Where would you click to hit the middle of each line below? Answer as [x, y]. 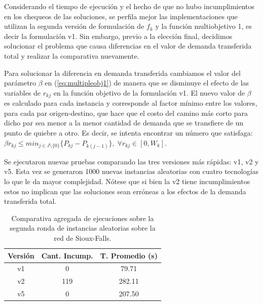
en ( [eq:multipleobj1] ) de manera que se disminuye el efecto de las [147, 83]
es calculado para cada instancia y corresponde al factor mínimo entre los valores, [131, 103]
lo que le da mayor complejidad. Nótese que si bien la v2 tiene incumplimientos [127, 181]
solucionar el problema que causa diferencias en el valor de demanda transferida [128, 46]
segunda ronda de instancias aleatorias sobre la [83, 228]
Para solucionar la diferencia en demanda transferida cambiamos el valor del [122, 73]
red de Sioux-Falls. [83, 237]
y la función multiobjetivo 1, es [203, 26]
